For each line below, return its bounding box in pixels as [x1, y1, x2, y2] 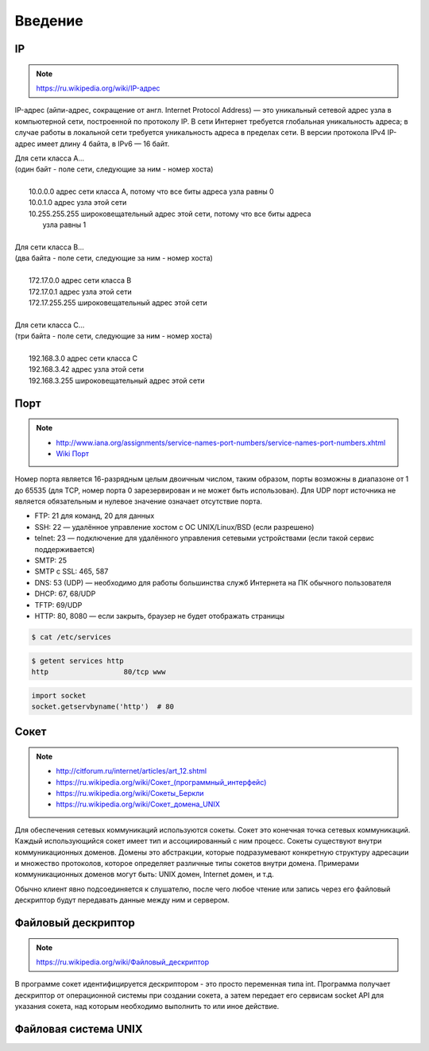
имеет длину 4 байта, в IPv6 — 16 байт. [37, 139, 170, 149]
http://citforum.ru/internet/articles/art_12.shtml [56, 767, 207, 776]
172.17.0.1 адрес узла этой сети [29, 287, 133, 296]
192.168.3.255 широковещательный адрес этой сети [29, 376, 205, 385]
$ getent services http [31, 656, 125, 665]
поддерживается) [34, 544, 95, 554]
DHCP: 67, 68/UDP [34, 589, 96, 599]
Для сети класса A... [14, 153, 85, 163]
